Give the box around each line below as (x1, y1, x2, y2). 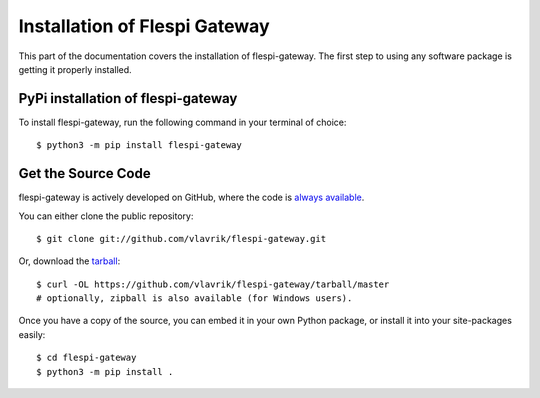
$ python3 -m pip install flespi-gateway (36, 140, 242, 151)
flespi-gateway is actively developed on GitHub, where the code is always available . (18, 191, 365, 204)
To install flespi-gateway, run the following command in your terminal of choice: (18, 116, 347, 128)
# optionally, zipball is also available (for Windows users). (36, 293, 353, 304)
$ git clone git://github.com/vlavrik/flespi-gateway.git (36, 233, 327, 244)
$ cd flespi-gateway (36, 352, 137, 364)
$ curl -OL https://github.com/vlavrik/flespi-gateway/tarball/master (36, 278, 390, 290)
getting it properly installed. (18, 63, 132, 75)
